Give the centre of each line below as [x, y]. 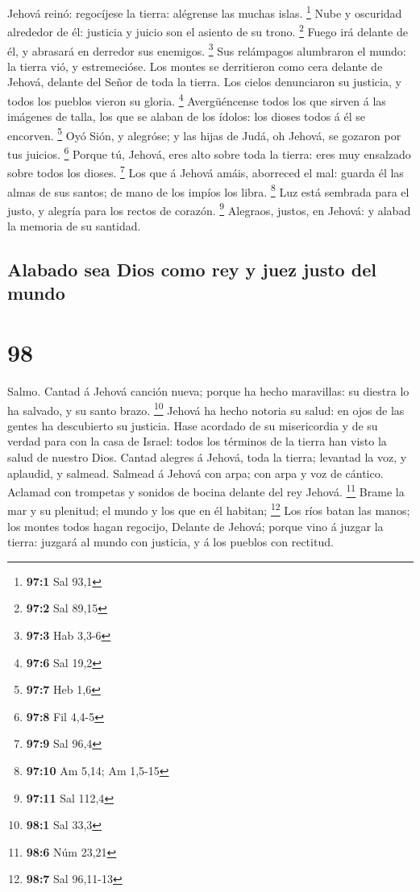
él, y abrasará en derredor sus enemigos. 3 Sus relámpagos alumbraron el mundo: [207, 49]
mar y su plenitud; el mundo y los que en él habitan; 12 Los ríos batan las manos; [209, 509]
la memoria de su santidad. [74, 226]
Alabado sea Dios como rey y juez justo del [192, 270]
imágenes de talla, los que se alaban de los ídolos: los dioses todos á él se [187, 116]
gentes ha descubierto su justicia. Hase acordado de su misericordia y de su [193, 425]
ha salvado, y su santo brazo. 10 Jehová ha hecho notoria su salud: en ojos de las [206, 409]
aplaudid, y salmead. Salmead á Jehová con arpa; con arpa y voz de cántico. [195, 473]
